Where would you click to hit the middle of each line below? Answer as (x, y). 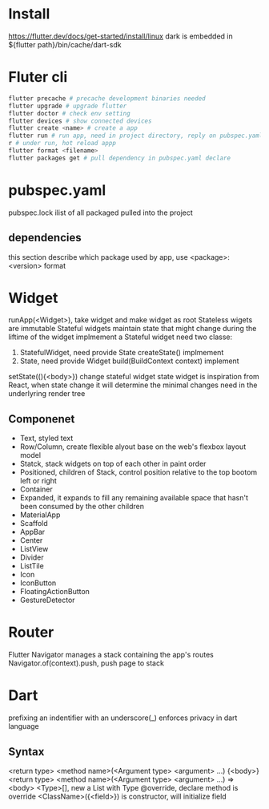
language (24, 726)
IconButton (38, 583)
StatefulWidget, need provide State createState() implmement (122, 353)
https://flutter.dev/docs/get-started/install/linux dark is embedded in (121, 36)
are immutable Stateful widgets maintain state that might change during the (132, 329)
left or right (38, 481)
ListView (34, 549)
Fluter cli (38, 77)
